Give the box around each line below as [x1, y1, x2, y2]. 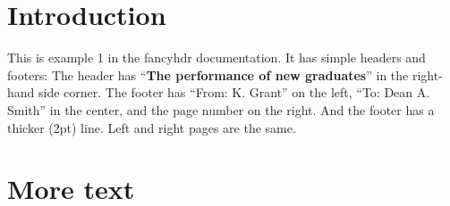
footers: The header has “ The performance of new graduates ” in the [7, 65, 409, 84]
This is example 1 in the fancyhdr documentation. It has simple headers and [7, 48, 426, 67]
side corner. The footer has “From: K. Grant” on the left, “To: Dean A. [38, 83, 430, 102]
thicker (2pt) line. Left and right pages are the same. [7, 118, 296, 136]
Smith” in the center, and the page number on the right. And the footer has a [7, 100, 435, 119]
